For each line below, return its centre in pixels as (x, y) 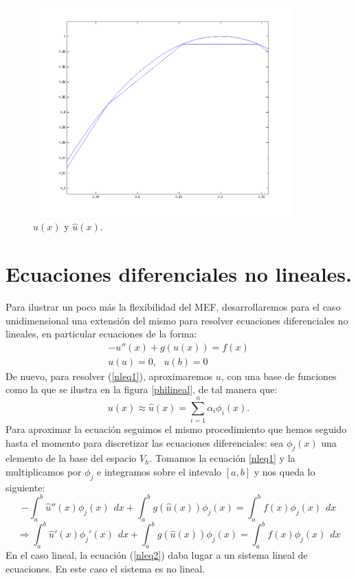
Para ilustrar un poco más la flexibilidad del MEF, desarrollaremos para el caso (173, 306)
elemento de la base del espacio (71, 458)
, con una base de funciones (279, 376)
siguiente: (25, 487)
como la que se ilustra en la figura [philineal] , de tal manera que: (142, 389)
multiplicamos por (44, 472)
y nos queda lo (285, 472)
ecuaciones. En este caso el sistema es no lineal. (105, 568)
